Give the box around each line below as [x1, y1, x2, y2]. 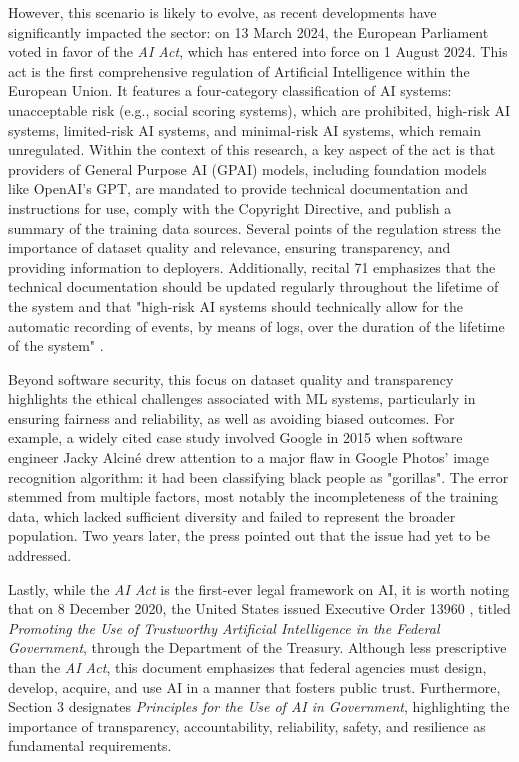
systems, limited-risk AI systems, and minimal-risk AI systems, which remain [8, 119, 482, 140]
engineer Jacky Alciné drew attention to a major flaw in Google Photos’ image [8, 447, 489, 468]
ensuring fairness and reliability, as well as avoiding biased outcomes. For [8, 407, 455, 428]
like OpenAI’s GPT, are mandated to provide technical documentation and [8, 178, 469, 199]
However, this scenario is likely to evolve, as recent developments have [8, 2, 437, 22]
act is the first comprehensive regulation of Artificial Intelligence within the [8, 60, 470, 81]
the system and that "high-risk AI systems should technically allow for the [8, 295, 463, 316]
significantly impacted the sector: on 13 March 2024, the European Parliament [8, 21, 489, 42]
